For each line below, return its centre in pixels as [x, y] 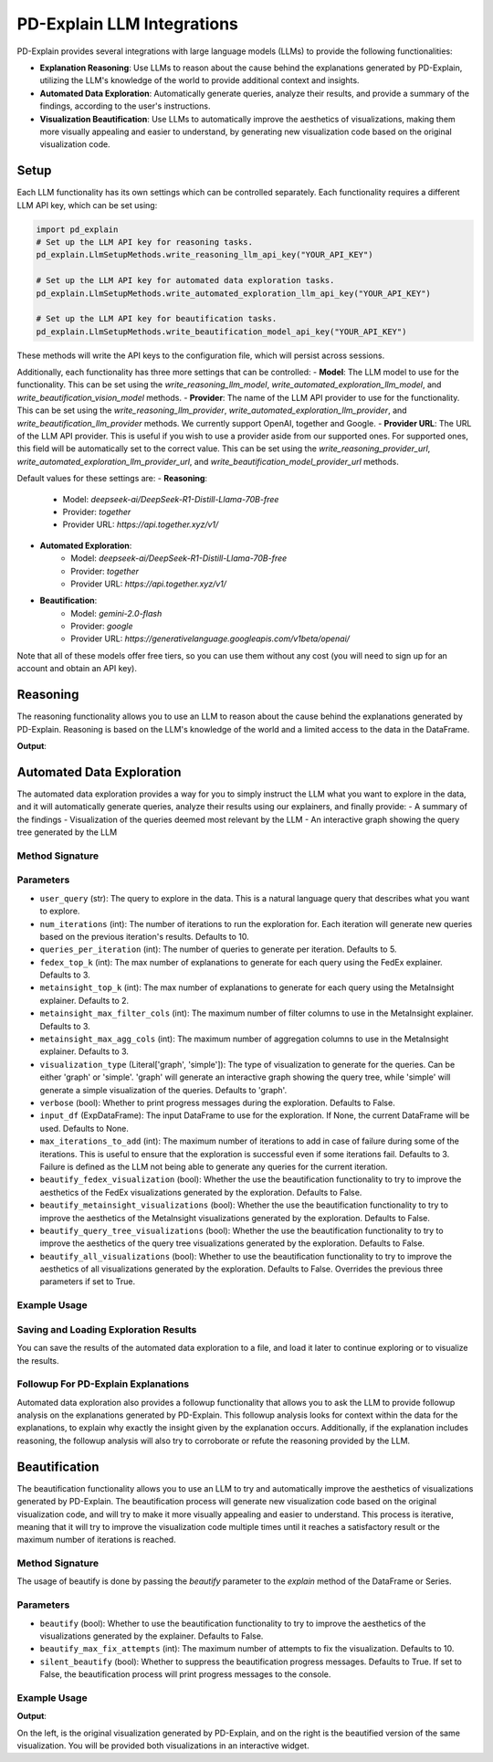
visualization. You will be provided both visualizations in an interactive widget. [163, 1746]
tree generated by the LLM [67, 832]
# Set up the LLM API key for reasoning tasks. [144, 242]
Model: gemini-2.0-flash [116, 613]
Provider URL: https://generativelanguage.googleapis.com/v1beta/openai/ [210, 638]
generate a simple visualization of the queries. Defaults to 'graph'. [163, 1090]
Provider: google [102, 627]
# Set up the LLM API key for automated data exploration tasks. [185, 280]
